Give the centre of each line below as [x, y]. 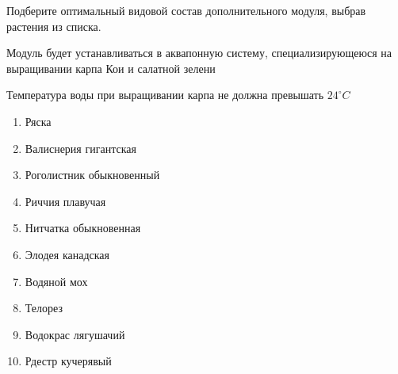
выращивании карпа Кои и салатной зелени [111, 68]
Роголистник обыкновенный [92, 175]
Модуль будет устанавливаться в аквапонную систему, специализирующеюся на [199, 53]
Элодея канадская [67, 254]
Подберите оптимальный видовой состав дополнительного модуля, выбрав [186, 10]
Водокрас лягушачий [75, 334]
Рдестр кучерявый [68, 361]
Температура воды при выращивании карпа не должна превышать [165, 95]
